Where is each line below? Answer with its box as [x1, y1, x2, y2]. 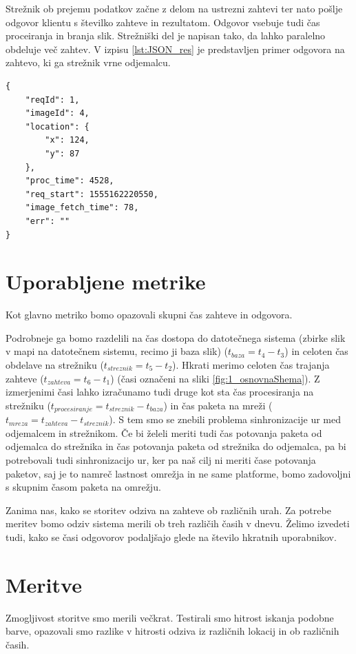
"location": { [25, 121, 90, 132]
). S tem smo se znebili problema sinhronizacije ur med [109, 412, 341, 427]
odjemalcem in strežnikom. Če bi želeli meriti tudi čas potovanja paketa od [6, 425, 322, 440]
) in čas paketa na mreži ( [163, 398, 273, 412]
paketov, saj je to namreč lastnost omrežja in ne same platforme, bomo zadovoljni [6, 466, 351, 480]
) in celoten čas [284, 344, 348, 358]
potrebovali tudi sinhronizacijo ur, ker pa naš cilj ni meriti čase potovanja [6, 453, 316, 467]
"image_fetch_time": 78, [25, 203, 139, 213]
